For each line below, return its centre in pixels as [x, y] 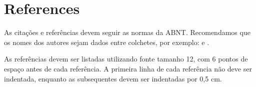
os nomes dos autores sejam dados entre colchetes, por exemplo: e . [107, 42]
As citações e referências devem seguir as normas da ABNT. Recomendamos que [127, 32]
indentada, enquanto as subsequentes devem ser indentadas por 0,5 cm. [113, 78]
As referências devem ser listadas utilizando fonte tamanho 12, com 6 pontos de [126, 59]
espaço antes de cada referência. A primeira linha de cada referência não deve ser [128, 68]
